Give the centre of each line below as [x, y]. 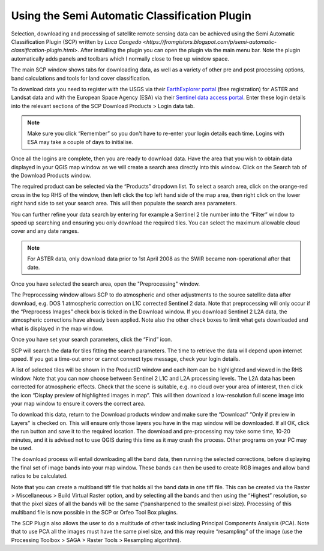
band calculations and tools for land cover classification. [81, 78]
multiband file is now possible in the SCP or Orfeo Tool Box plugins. [94, 512]
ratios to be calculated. [40, 476]
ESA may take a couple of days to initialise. [80, 142]
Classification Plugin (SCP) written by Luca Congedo [76, 41]
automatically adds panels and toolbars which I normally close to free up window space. [120, 59]
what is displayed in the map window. [57, 328]
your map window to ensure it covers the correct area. [78, 403]
